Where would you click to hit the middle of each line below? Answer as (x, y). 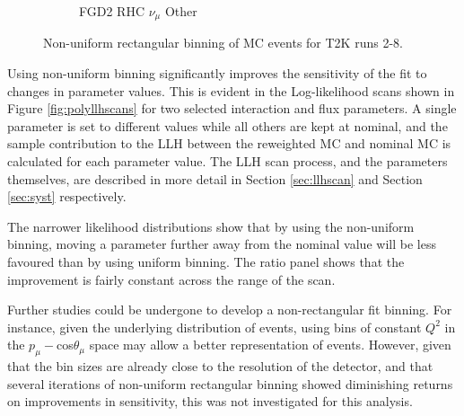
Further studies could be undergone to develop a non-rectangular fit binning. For (230, 310)
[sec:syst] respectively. (67, 196)
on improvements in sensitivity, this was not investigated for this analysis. (210, 401)
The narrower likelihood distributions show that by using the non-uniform (211, 226)
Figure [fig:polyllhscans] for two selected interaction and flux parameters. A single (232, 108)
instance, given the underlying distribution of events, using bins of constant (214, 327)
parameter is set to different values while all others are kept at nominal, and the (228, 125)
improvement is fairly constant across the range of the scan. (171, 279)
